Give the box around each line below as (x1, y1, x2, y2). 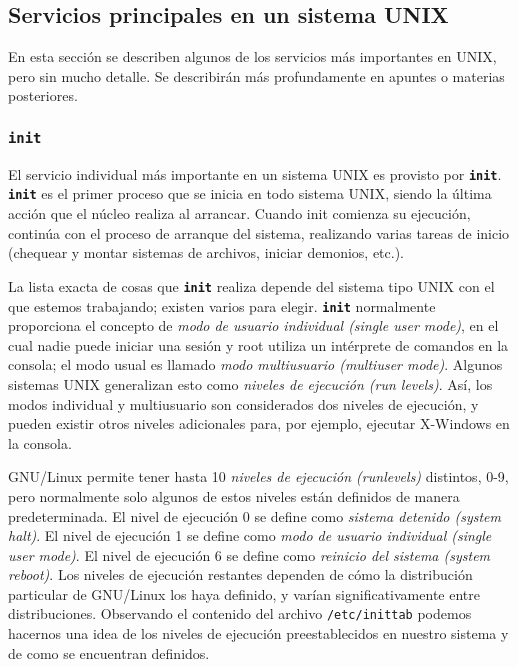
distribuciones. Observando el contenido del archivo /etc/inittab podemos (8, 603, 472, 624)
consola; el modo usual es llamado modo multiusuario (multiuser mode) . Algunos (8, 354, 503, 375)
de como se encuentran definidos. (8, 642, 210, 663)
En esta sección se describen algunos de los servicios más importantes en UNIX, (8, 46, 497, 67)
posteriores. (8, 85, 78, 106)
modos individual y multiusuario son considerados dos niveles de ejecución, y (8, 393, 479, 414)
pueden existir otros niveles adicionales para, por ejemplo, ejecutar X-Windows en (8, 413, 510, 434)
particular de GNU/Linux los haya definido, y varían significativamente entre (8, 583, 480, 604)
